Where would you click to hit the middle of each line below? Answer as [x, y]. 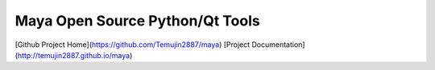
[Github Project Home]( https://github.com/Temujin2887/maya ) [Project [133, 45]
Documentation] [278, 45]
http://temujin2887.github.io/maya [74, 55]
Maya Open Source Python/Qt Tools [138, 21]
